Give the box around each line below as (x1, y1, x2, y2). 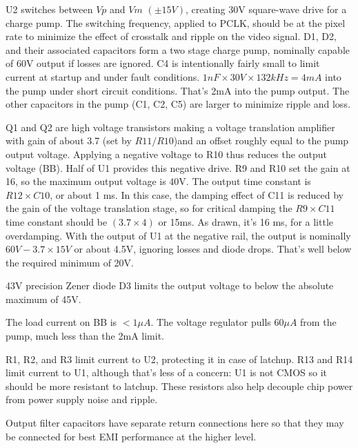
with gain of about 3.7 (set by (6, 133, 132, 148)
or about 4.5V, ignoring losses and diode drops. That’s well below (74, 242, 352, 256)
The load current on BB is (6, 315, 117, 329)
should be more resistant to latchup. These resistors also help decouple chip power (6, 378, 353, 393)
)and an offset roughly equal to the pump (173, 133, 349, 148)
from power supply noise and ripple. (6, 392, 158, 407)
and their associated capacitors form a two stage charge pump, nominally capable (6, 42, 350, 57)
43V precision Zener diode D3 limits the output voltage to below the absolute (6, 278, 334, 293)
